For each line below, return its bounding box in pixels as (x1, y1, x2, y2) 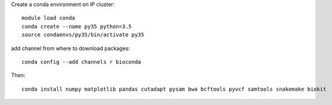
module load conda (21, 15, 76, 21)
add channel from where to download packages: (11, 45, 131, 52)
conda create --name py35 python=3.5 (21, 23, 132, 30)
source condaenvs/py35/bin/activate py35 (21, 32, 144, 38)
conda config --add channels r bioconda (21, 58, 141, 65)
